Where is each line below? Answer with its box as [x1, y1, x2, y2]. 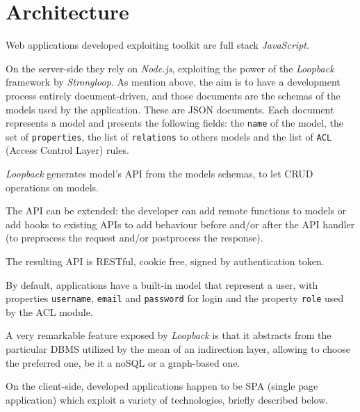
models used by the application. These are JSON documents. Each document [6, 102, 334, 116]
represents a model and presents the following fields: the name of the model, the [6, 116, 344, 130]
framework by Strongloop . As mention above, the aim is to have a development [6, 74, 341, 89]
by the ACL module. [6, 304, 93, 319]
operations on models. [6, 180, 99, 194]
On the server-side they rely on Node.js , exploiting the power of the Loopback [6, 61, 334, 75]
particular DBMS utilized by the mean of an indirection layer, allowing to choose [6, 342, 351, 356]
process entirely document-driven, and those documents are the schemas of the [6, 88, 341, 102]
